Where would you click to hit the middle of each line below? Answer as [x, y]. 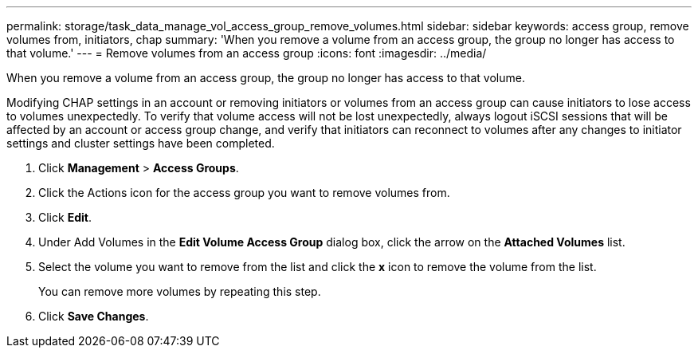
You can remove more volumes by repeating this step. [180, 291]
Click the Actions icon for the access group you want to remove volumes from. [244, 193]
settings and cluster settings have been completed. [141, 143]
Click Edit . [65, 217]
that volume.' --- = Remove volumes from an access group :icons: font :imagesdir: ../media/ [247, 53]
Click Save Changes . [94, 316]
